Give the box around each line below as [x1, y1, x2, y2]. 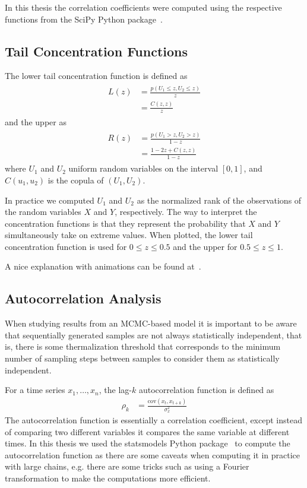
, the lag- [99, 384, 132, 396]
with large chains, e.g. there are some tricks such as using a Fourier [5, 460, 249, 473]
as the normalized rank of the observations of [137, 194, 302, 206]
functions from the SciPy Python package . [5, 12, 163, 25]
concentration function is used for [5, 240, 127, 252]
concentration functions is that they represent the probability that [5, 217, 246, 229]
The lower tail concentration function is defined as [5, 69, 188, 82]
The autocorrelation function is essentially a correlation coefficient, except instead [5, 414, 302, 426]
